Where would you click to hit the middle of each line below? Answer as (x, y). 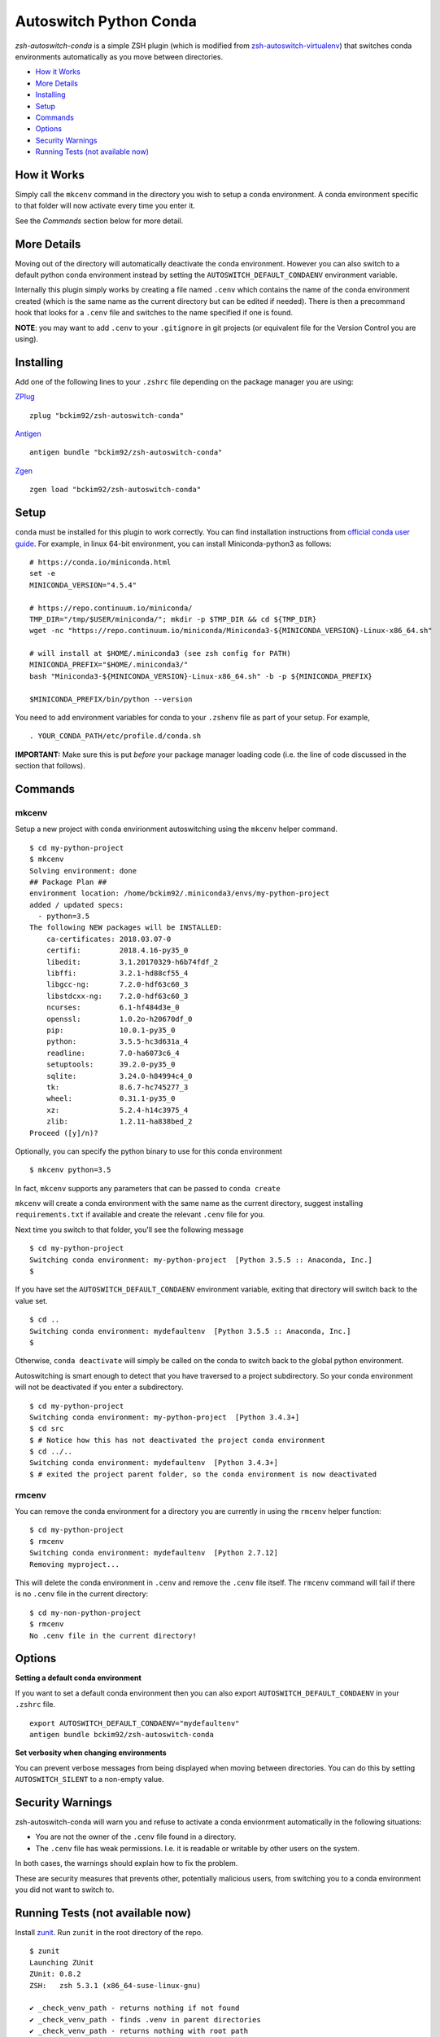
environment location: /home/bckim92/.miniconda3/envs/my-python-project (180, 893)
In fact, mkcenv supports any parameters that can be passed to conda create (148, 1188)
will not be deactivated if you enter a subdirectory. (99, 1387)
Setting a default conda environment (78, 1678)
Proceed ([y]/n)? (64, 1133)
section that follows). (50, 766)
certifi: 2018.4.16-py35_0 (117, 950)
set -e (43, 574)
